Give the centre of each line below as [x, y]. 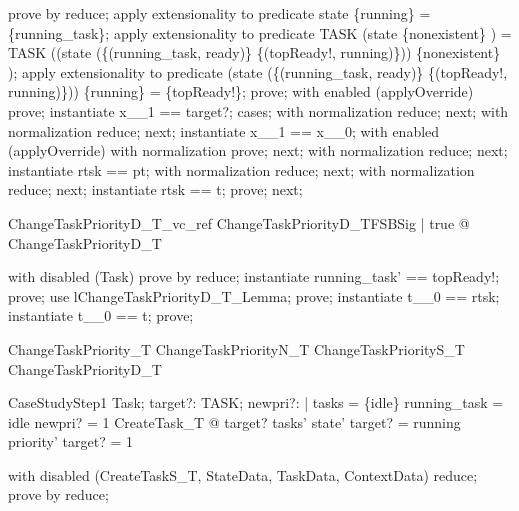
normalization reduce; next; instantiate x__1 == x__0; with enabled [224, 130]
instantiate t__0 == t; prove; [101, 315]
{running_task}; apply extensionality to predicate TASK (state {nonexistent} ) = [260, 32]
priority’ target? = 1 [70, 441]
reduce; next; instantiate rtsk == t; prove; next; [155, 189]
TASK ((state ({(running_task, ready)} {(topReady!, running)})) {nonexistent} [254, 52]
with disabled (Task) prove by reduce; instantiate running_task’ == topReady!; [254, 276]
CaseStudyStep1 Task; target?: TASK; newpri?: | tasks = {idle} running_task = [256, 402]
